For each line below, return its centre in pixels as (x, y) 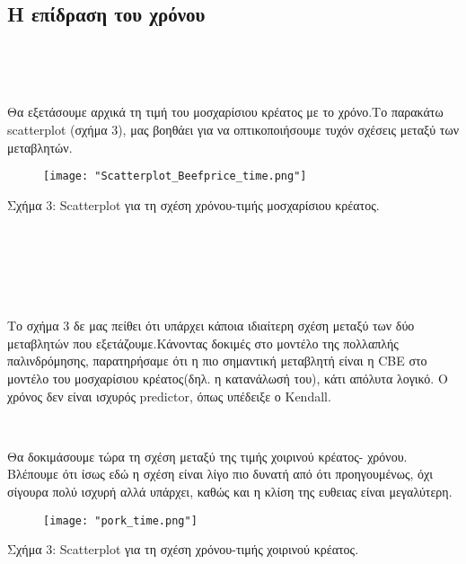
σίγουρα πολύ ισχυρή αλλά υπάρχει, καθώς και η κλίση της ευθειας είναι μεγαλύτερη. (230, 491)
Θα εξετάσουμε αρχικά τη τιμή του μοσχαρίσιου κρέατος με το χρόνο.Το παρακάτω (225, 112)
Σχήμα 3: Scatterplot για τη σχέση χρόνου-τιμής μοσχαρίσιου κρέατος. (193, 204)
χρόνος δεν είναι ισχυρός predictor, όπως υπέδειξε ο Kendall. (169, 396)
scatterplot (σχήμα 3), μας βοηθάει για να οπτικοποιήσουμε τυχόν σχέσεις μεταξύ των (233, 129)
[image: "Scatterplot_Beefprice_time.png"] (175, 176)
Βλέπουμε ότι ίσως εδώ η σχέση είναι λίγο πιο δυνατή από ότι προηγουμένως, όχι (220, 474)
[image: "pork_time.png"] (120, 520)
